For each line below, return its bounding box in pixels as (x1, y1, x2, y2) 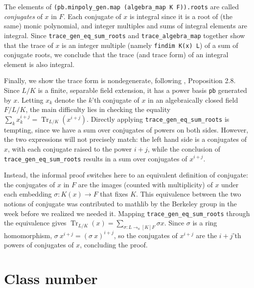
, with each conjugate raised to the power (8, 143, 132, 154)
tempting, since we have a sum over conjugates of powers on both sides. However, (4, 124, 249, 134)
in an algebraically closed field (148, 94, 238, 105)
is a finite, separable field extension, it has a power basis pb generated (38, 85, 247, 95)
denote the (54, 94, 87, 105)
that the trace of (4, 40, 53, 50)
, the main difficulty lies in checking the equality (25, 104, 171, 114)
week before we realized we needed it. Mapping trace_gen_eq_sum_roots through (4, 208, 250, 218)
